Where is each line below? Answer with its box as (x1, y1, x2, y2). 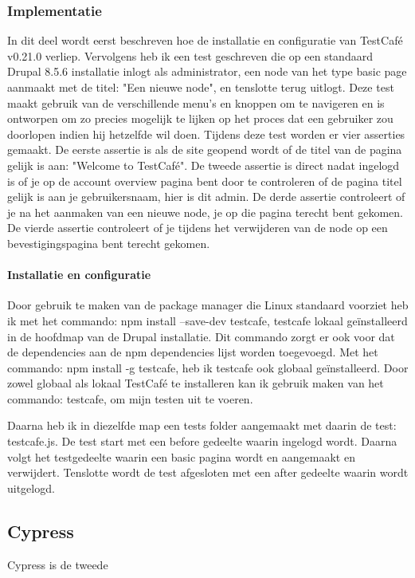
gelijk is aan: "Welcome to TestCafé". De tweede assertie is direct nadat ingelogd (7, 156, 400, 173)
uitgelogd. (7, 479, 55, 496)
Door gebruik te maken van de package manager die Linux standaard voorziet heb (7, 297, 409, 313)
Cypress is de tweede (7, 556, 108, 572)
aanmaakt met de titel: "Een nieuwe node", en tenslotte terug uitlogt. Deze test (7, 79, 394, 95)
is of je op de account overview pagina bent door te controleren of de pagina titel (7, 172, 402, 189)
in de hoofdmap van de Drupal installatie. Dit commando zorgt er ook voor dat (7, 328, 395, 344)
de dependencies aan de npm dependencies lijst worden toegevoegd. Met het (7, 344, 378, 360)
